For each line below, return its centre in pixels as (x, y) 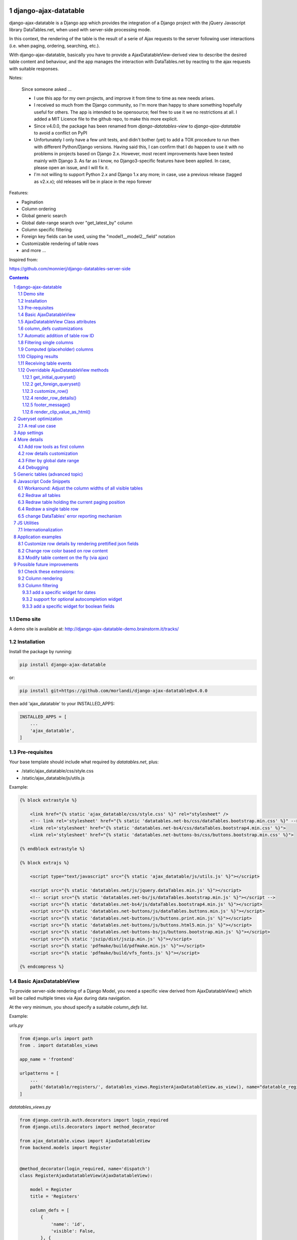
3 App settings (28, 433)
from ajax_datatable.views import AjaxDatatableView (85, 1141)
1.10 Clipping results (38, 356)
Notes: (16, 78)
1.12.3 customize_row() (46, 391)
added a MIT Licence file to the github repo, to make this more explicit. (106, 119)
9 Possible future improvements (46, 564)
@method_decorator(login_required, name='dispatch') (85, 1169)
